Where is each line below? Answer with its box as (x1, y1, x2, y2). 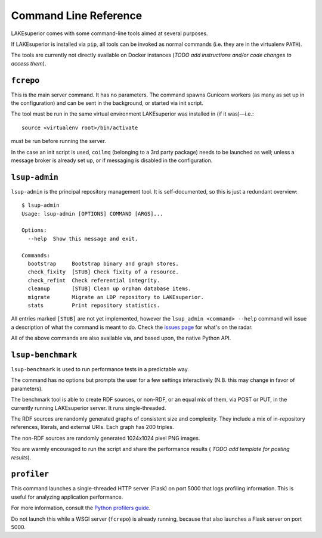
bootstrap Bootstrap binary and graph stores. (27, 260, 179, 267)
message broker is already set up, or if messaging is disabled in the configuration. (11, 157, 213, 164)
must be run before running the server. (11, 138, 107, 145)
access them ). (11, 60, 47, 67)
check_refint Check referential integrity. (27, 277, 160, 284)
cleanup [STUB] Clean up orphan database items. (27, 285, 192, 292)
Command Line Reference (11, 9, 143, 22)
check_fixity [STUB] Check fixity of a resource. (27, 269, 179, 275)
